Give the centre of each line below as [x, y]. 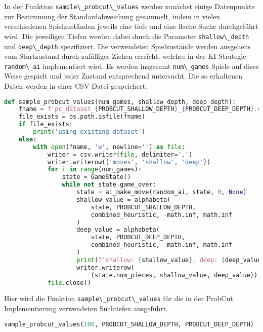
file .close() [69, 283]
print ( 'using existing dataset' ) [89, 132]
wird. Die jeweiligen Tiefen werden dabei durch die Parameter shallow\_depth [127, 36]
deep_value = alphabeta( [118, 230]
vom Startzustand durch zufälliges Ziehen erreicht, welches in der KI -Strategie [125, 56]
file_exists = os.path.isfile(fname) [82, 117]
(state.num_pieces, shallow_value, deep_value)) [174, 275]
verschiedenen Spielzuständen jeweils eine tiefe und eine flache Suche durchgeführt [131, 26]
